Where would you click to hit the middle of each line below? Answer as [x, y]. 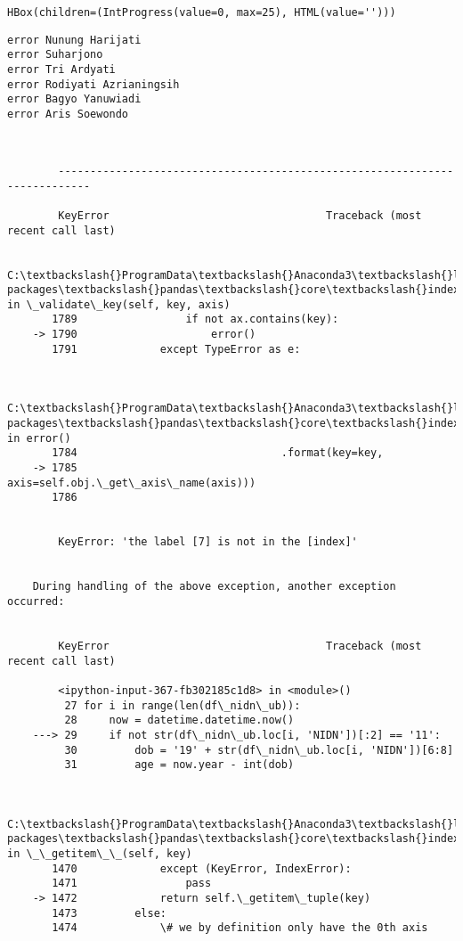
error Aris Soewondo [68, 114]
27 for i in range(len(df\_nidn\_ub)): [183, 705]
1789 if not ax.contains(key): [195, 319]
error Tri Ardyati [61, 69]
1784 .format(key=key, [218, 453]
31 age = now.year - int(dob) [179, 765]
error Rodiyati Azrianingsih [93, 84]
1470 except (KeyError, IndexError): [202, 868]
